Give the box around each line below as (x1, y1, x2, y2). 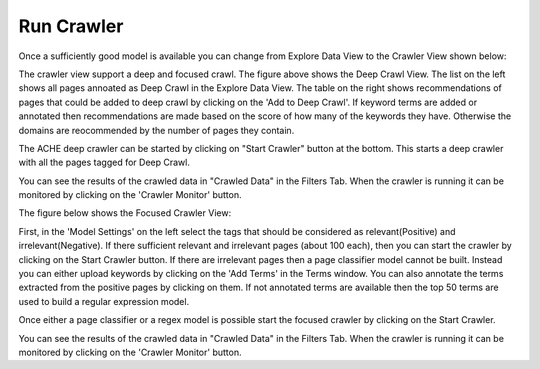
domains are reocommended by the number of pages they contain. (18, 124, 295, 136)
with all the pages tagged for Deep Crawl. (18, 156, 190, 169)
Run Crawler (18, 15, 124, 37)
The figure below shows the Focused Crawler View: (18, 207, 232, 219)
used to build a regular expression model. (18, 295, 190, 307)
